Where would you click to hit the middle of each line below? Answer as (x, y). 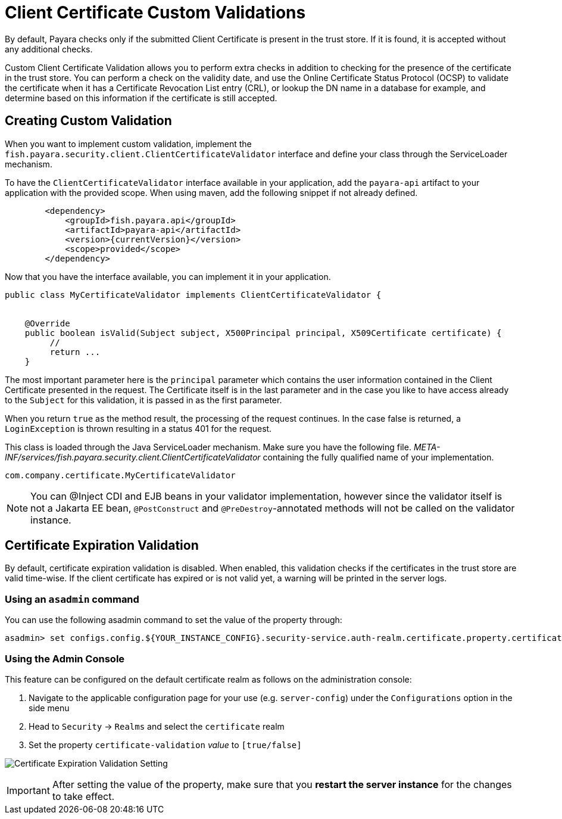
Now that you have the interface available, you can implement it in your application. (168, 276)
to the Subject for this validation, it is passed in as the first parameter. (143, 400)
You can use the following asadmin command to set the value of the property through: (174, 620)
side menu (49, 708)
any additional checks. (49, 49)
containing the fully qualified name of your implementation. (378, 457)
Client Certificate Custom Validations (155, 13)
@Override (47, 323)
